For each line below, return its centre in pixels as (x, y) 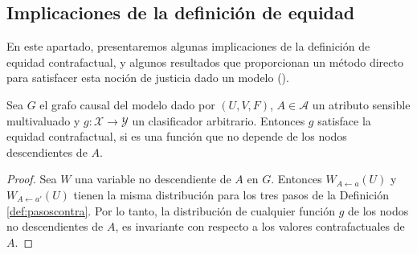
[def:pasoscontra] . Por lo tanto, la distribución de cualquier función (171, 210)
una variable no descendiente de (153, 179)
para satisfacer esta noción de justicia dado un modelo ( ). (148, 78)
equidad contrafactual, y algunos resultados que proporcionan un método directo (205, 61)
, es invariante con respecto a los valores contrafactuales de (260, 226)
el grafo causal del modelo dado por (127, 104)
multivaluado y (43, 120)
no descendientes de (55, 226)
